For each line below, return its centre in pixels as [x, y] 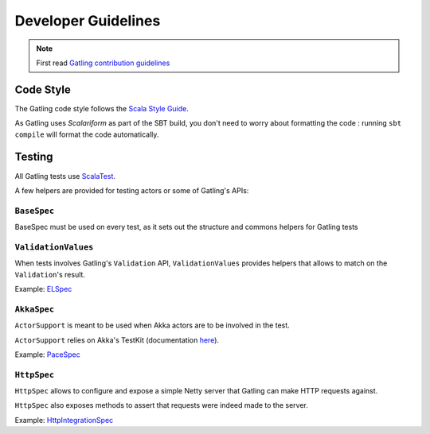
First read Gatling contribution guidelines [103, 63]
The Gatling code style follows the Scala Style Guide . [102, 108]
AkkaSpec [35, 309]
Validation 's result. [50, 274]
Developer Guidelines [88, 21]
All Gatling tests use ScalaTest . [65, 176]
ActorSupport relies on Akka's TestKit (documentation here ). [117, 340]
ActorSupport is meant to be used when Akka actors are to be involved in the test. [152, 325]
